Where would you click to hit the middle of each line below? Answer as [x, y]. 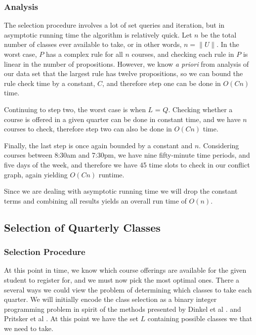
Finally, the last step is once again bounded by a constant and [98, 145]
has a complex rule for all [85, 54]
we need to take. [29, 328]
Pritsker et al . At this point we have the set [71, 318]
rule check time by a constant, [50, 83]
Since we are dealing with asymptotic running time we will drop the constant [121, 191]
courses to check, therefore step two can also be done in [88, 129]
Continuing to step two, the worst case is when [75, 109]
